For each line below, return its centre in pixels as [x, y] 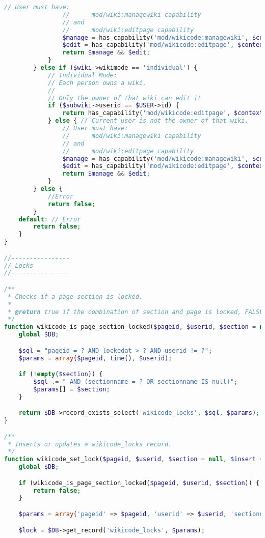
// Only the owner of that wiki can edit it [124, 98]
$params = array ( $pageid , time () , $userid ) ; [95, 358]
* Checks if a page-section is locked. [75, 296]
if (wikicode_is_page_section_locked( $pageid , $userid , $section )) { [139, 483]
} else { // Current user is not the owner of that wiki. [148, 121]
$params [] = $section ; [72, 389]
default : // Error [50, 219]
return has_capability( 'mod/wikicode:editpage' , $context [163, 113]
